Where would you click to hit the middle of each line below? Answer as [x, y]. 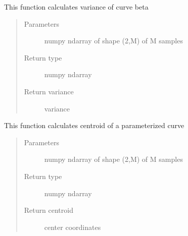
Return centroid [49, 210]
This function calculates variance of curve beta [76, 7]
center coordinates [73, 227]
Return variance [49, 91]
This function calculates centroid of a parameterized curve [94, 125]
